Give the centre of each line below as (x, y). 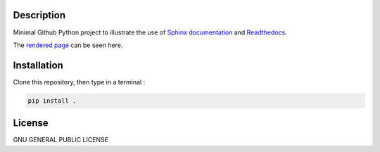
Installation (38, 65)
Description (39, 15)
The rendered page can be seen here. (68, 45)
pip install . (52, 101)
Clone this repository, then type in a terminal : (79, 82)
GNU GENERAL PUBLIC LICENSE (61, 140)
